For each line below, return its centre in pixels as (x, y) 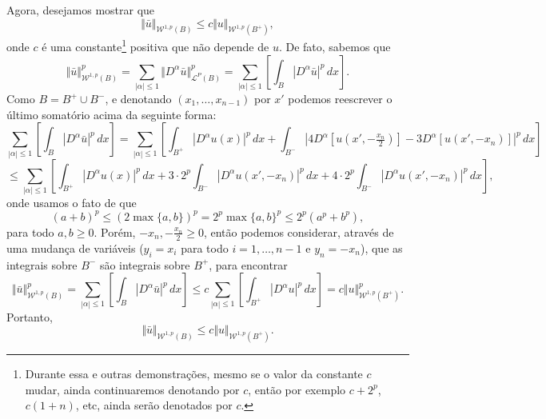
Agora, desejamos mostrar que (81, 10)
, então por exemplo (297, 389)
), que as (381, 247)
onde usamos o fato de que (72, 202)
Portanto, (30, 316)
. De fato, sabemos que (335, 47)
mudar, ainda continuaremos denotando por (132, 389)
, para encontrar (248, 264)
